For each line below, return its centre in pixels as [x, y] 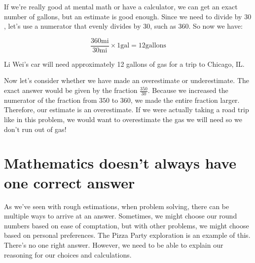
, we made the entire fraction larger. [185, 100]
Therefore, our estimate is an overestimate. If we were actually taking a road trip [127, 110]
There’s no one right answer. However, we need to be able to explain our [114, 244]
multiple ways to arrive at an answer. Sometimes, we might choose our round [121, 216]
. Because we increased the [188, 90]
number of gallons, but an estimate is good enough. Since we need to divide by [123, 16]
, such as [163, 26]
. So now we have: [216, 26]
